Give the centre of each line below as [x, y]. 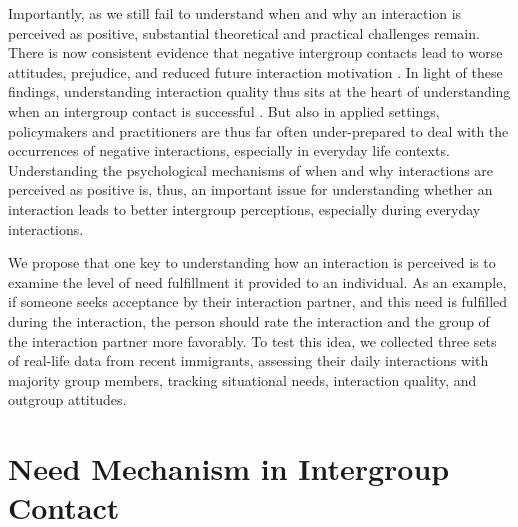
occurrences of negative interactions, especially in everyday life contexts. [229, 150]
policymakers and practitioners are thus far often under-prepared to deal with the [258, 130]
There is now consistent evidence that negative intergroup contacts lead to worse [255, 52]
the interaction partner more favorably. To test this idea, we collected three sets [252, 340]
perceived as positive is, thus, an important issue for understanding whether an [250, 189]
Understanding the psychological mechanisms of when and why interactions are [251, 169]
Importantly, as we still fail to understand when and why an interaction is [235, 13]
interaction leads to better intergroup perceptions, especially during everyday [244, 208]
